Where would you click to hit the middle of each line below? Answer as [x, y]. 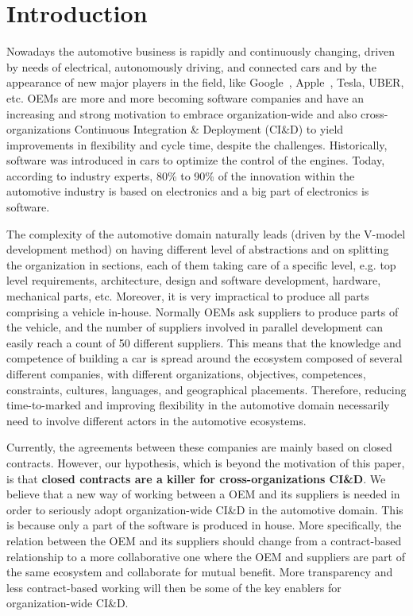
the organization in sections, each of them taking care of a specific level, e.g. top [201, 264]
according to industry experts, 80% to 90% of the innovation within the [181, 175]
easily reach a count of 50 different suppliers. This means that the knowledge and [204, 342]
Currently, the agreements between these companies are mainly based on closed [199, 447]
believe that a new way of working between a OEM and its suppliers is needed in [203, 494]
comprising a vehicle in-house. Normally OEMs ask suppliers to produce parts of [203, 311]
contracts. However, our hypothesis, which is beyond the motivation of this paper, [206, 462]
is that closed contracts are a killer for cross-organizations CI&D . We [196, 478]
